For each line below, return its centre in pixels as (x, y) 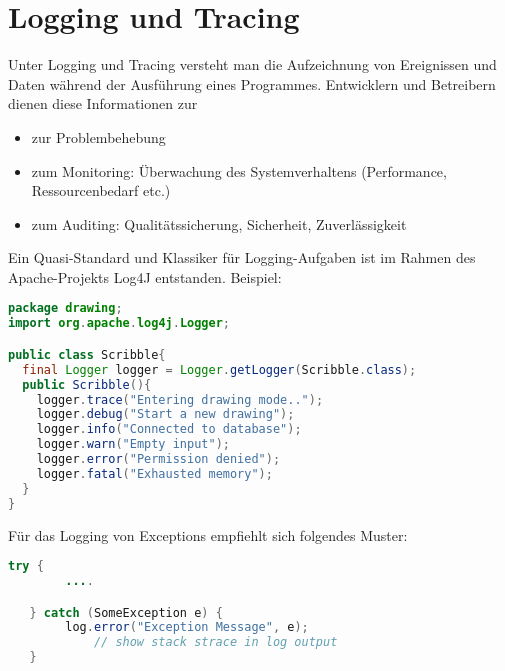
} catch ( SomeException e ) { (126, 612)
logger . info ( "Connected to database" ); (169, 429)
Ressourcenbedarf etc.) (101, 190)
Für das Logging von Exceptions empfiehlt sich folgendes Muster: (208, 534)
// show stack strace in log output (215, 642)
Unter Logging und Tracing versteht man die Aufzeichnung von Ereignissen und (252, 64)
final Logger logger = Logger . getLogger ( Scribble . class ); (219, 369)
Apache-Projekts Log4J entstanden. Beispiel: (145, 276)
